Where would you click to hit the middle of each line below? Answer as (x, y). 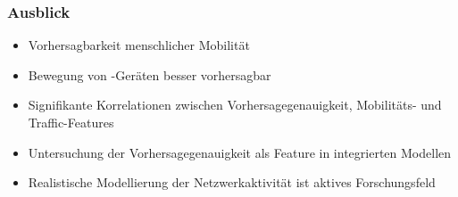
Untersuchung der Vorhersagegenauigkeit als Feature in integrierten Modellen (240, 152)
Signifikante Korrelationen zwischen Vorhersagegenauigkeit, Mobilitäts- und (235, 105)
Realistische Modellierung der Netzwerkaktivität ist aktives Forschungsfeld (232, 182)
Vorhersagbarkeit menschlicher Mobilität (139, 45)
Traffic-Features (71, 122)
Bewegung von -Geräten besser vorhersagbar (150, 74)
